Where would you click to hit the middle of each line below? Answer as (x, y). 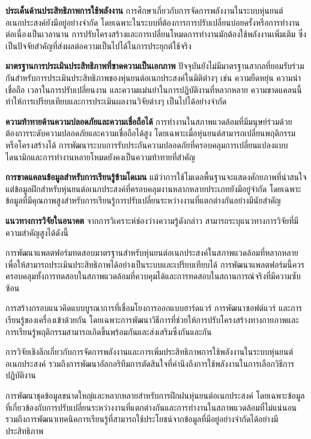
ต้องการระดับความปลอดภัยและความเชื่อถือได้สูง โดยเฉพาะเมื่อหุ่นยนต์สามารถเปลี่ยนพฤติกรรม (151, 133)
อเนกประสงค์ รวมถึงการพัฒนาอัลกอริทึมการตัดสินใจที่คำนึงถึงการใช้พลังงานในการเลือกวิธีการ (150, 363)
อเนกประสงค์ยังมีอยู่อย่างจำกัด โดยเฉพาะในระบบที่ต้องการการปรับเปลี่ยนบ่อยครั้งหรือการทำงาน (153, 22)
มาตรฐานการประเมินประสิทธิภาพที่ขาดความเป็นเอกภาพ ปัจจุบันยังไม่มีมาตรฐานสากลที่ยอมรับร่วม (155, 66)
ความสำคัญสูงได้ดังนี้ (37, 232)
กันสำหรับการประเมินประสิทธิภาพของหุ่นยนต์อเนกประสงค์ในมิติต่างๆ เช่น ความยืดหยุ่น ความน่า (153, 77)
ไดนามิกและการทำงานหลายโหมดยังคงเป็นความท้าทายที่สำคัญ (100, 156)
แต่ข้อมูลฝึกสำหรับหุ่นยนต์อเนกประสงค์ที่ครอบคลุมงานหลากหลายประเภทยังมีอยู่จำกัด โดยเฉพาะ (153, 188)
